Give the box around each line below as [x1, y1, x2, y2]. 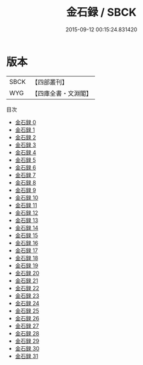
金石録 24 [14, 299, 40, 306]
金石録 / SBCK [66, 5, 137, 19]
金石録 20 [14, 269, 40, 276]
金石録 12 [14, 209, 38, 216]
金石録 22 [14, 284, 39, 291]
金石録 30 [14, 344, 40, 352]
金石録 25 [14, 307, 39, 314]
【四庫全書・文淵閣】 [31, 89, 92, 97]
